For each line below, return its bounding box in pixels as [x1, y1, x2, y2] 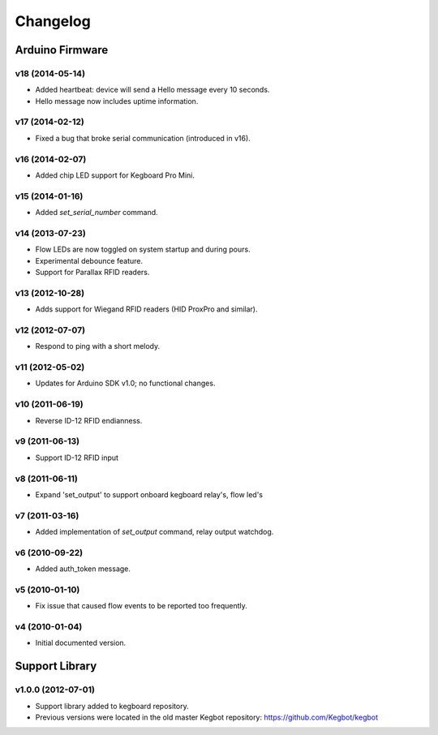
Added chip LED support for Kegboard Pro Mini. [35, 170, 195, 180]
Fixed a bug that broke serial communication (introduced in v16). [35, 133, 251, 143]
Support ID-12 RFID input [35, 453, 119, 462]
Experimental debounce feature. [35, 256, 144, 265]
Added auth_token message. [35, 564, 131, 574]
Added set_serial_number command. [35, 208, 158, 217]
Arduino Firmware [15, 43, 109, 57]
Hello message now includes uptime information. [35, 96, 199, 105]
